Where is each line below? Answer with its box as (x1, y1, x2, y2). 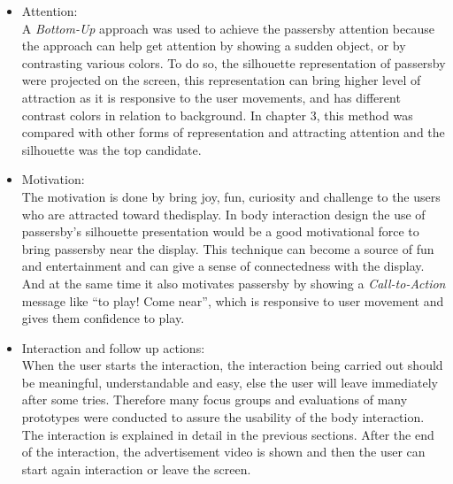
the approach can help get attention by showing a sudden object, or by (21, 36, 406, 55)
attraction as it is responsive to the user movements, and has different (21, 88, 401, 106)
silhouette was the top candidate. (21, 140, 202, 158)
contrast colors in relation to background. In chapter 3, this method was (21, 105, 413, 124)
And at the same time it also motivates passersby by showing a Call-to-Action (21, 273, 446, 292)
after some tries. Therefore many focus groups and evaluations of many (21, 390, 408, 409)
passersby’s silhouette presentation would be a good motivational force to (21, 222, 419, 241)
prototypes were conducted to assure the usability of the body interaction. (21, 408, 425, 426)
